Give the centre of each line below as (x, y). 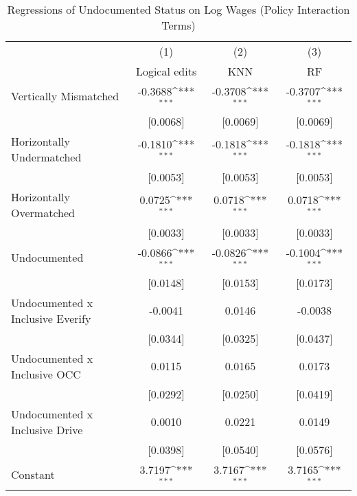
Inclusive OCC (46, 374)
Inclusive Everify (51, 318)
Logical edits (166, 71)
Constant (33, 474)
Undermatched (46, 157)
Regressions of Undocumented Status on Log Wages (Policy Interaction (178, 9)
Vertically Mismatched (65, 96)
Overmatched (43, 212)
